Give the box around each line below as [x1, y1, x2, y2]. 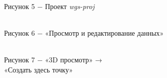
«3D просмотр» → [45, 54, 103, 64]
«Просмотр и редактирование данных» [45, 27, 164, 38]
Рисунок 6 [4, 27, 35, 38]
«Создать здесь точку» [4, 64, 73, 74]
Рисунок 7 [4, 54, 35, 64]
